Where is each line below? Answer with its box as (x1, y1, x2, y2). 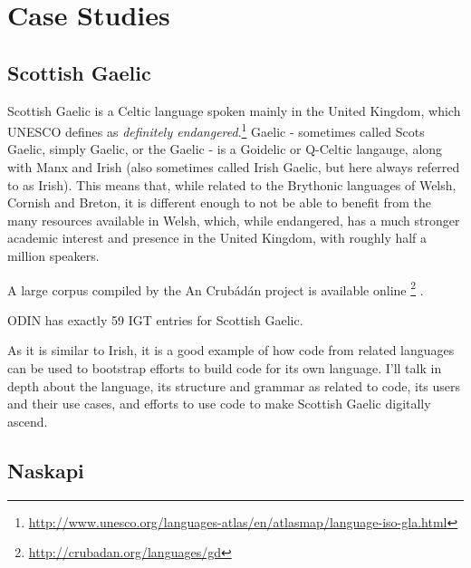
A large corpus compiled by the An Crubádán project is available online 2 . (7, 277, 424, 299)
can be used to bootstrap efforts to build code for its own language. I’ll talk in (7, 359, 442, 378)
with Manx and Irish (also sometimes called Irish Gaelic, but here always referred (7, 158, 460, 177)
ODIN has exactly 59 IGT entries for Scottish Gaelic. (7, 310, 303, 329)
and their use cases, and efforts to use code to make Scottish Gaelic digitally (7, 394, 431, 413)
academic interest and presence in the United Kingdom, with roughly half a (7, 228, 428, 247)
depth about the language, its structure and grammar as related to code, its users (7, 376, 461, 395)
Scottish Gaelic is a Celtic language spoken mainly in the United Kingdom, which (7, 101, 461, 120)
